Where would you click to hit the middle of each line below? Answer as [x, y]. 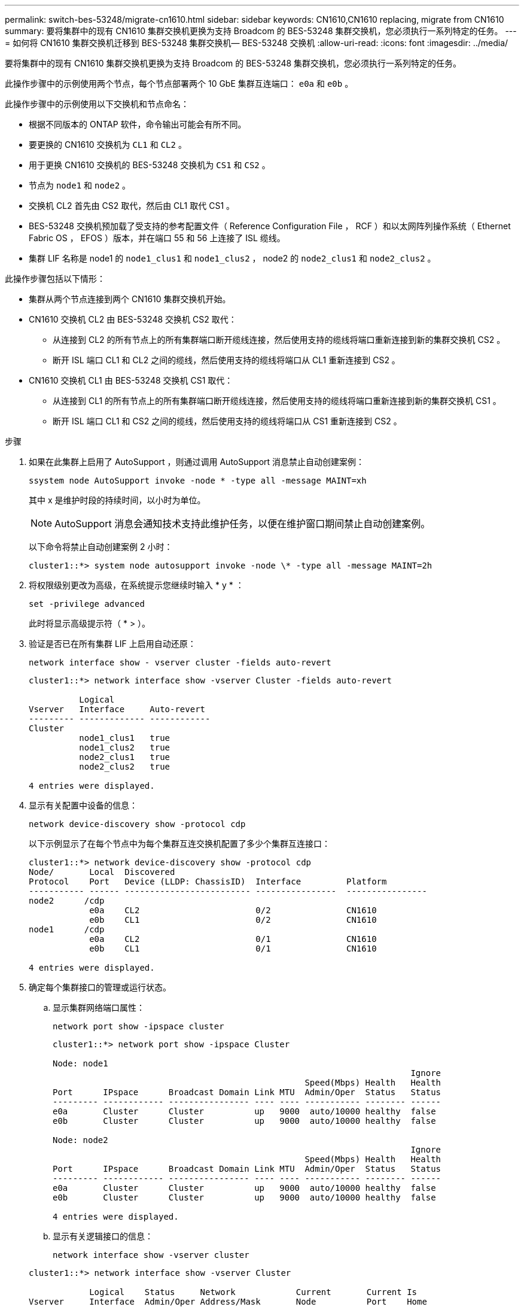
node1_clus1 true [125, 738]
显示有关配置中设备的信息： [83, 805]
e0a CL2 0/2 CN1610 [233, 910]
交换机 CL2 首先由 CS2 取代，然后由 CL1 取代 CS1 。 [132, 206]
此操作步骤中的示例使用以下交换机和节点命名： [97, 104]
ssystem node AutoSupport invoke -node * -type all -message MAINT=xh [198, 481]
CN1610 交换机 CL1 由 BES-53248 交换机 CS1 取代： [131, 380]
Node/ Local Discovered [102, 872]
